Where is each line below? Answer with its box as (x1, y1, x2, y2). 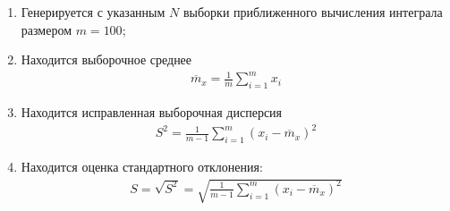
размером (21, 20, 72, 38)
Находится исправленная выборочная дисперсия (21, 103, 283, 122)
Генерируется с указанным (21, 3, 166, 21)
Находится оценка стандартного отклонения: (21, 157, 263, 176)
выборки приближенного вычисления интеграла (183, 3, 443, 21)
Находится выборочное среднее (21, 50, 192, 69)
